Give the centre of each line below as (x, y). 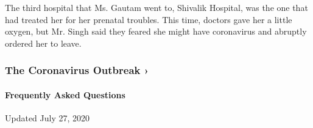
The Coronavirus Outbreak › (77, 70)
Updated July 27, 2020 (47, 118)
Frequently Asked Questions (65, 94)
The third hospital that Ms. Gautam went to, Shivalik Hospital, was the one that (156, 7)
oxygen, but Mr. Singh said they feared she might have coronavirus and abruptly (156, 31)
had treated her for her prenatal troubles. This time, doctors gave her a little (149, 19)
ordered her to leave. (43, 43)
